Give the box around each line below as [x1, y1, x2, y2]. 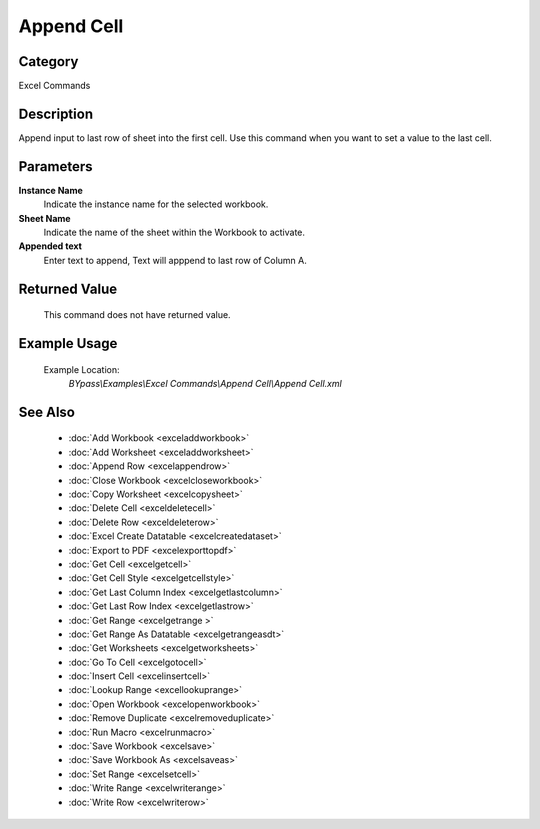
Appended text [18, 240, 82, 252]
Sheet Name [18, 212, 71, 224]
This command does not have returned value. [43, 309, 231, 321]
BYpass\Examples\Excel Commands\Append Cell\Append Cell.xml [68, 378, 342, 390]
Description [18, 105, 94, 122]
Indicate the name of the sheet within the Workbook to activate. [43, 226, 305, 239]
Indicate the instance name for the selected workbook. [43, 198, 269, 210]
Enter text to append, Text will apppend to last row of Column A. [43, 254, 307, 266]
